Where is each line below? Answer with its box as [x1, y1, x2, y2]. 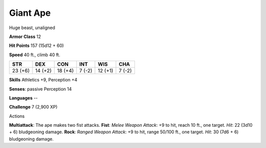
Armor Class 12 [9, 34, 41, 39]
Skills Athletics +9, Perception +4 [9, 77, 77, 83]
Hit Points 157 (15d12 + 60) [9, 42, 64, 49]
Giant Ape [9, 7, 51, 18]
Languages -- [9, 95, 38, 101]
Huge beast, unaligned [9, 25, 55, 31]
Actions [9, 113, 25, 119]
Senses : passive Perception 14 [9, 86, 72, 92]
